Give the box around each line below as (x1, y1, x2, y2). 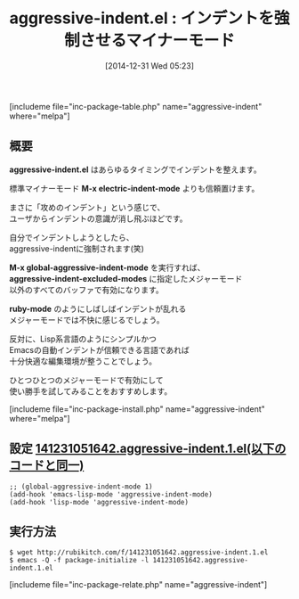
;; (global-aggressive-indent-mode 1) (9, 482, 153, 491)
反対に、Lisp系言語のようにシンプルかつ (9, 333, 158, 344)
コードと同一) (9, 458, 85, 473)
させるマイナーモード (79, 30, 236, 51)
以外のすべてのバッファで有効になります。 (9, 284, 165, 295)
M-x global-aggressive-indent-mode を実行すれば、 (9, 262, 206, 273)
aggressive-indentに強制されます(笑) (9, 242, 145, 254)
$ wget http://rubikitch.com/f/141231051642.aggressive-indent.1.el (9, 548, 269, 557)
